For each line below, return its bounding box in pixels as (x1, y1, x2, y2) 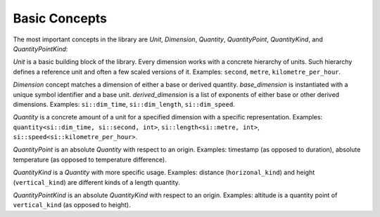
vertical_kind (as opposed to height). (13, 201, 131, 209)
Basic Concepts (13, 11, 108, 26)
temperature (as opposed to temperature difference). (13, 155, 167, 164)
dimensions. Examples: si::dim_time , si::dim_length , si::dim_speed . (13, 100, 235, 108)
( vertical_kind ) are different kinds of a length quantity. (13, 178, 181, 186)
